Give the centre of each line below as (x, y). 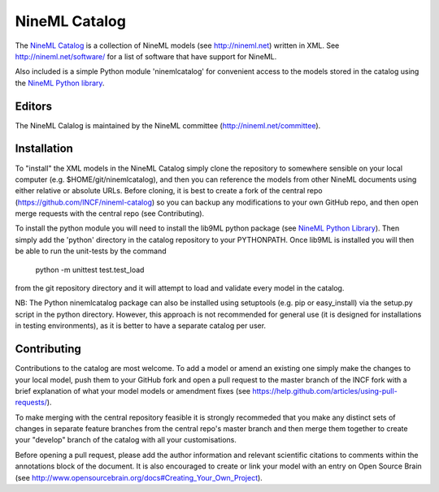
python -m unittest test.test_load (90, 270)
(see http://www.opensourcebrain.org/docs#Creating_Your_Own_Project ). (139, 477)
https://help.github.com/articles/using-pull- (325, 391)
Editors (34, 106)
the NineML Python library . (60, 83)
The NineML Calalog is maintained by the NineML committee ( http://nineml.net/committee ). (168, 125)
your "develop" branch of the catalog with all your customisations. (126, 440)
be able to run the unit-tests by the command (91, 251)
